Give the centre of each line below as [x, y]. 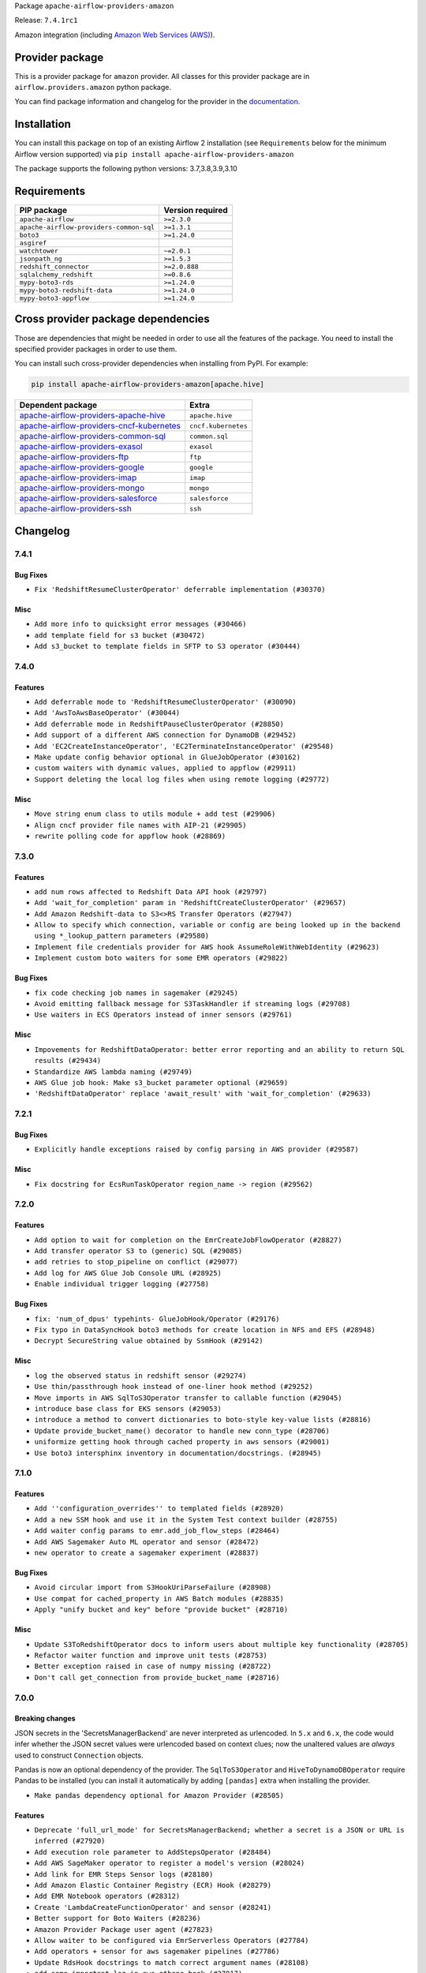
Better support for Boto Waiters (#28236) [118, 1919]
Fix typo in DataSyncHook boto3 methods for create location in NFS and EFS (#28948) [205, 1330]
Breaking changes [45, 1718]
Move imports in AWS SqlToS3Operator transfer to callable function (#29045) [188, 1398]
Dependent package [58, 405]
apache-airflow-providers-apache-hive [92, 416]
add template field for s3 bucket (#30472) [120, 635]
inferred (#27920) [70, 1841]
